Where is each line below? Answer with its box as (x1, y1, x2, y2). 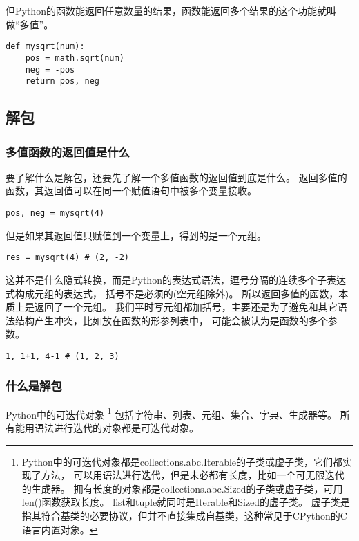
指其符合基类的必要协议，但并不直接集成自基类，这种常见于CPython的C (21, 508, 347, 522)
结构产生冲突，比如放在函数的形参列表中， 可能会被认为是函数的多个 (14, 313, 328, 327)
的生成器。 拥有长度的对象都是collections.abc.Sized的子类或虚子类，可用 (21, 481, 343, 495)
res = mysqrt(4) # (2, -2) (6, 253, 129, 263)
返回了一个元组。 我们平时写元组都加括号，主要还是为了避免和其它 (34, 300, 338, 314)
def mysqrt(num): (6, 42, 85, 52)
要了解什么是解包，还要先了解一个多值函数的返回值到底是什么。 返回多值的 (6, 169, 347, 184)
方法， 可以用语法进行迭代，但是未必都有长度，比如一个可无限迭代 (41, 468, 345, 482)
